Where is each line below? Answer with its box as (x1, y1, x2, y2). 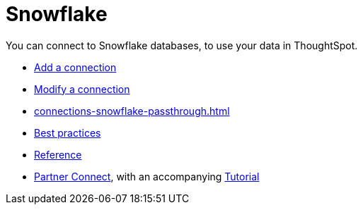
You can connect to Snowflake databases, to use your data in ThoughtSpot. (6, 39, 358, 51)
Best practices (34, 126, 101, 139)
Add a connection (34, 61, 117, 73)
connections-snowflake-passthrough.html (34, 104, 230, 117)
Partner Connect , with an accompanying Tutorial (34, 170, 260, 183)
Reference (34, 148, 82, 161)
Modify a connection (34, 82, 130, 95)
